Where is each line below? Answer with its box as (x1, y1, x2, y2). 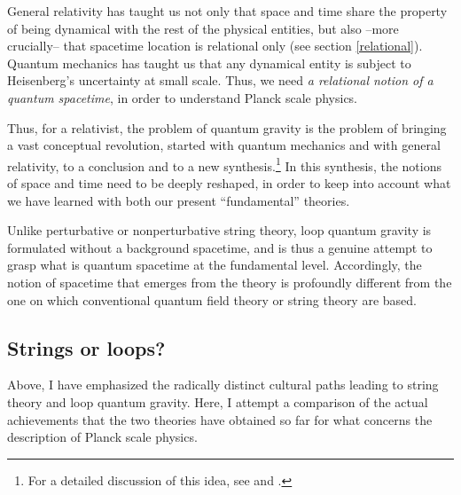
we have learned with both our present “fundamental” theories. (7, 191, 350, 209)
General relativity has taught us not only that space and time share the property (7, 2, 448, 20)
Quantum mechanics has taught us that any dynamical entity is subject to (7, 53, 411, 72)
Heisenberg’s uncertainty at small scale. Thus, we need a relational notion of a (7, 71, 434, 90)
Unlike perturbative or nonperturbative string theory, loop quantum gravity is (7, 221, 432, 240)
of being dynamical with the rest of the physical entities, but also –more (7, 19, 399, 37)
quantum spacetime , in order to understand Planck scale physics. (7, 88, 358, 106)
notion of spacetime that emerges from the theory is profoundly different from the (7, 272, 452, 291)
